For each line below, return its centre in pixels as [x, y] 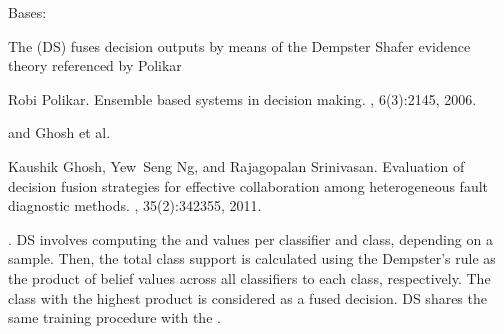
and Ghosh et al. [59, 132]
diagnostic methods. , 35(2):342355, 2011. [135, 205]
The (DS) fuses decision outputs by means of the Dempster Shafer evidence [239, 45]
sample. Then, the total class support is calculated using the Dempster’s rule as [252, 258]
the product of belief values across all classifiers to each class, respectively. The [249, 277]
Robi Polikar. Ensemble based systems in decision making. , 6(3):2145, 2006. [242, 98]
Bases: [27, 12]
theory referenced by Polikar [95, 65]
